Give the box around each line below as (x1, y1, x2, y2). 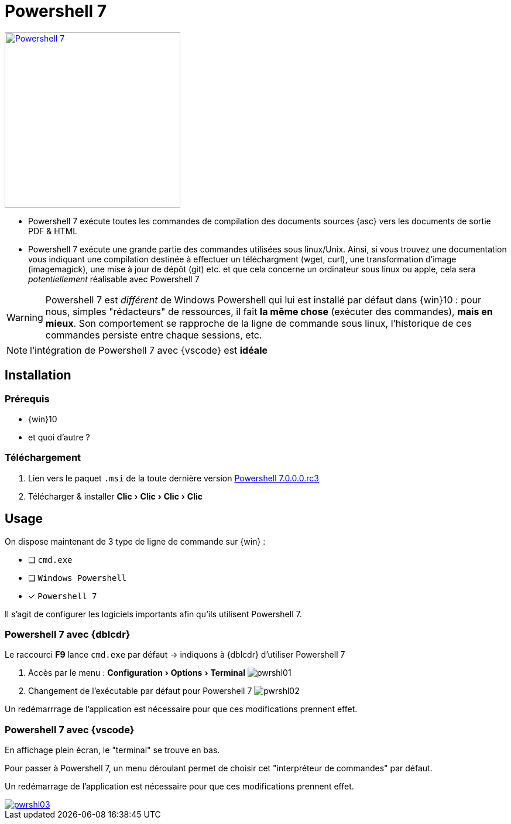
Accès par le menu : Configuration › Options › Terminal (28, 668, 245, 678)
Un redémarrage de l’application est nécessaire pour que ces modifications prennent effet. (5, 781, 354, 792)
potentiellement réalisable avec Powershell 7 (28, 273, 200, 284)
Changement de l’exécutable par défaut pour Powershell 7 (28, 686, 252, 696)
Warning (6, 311, 43, 323)
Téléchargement (5, 452, 81, 464)
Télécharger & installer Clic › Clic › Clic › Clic (28, 491, 203, 501)
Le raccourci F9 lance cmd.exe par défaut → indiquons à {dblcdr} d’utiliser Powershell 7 (5, 649, 345, 660)
